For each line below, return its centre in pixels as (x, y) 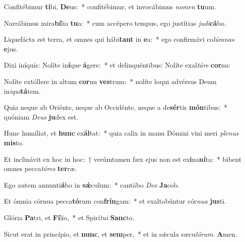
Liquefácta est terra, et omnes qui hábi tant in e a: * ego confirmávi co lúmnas (119, 39)
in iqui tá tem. (22, 91)
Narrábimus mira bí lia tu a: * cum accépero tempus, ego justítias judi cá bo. (115, 23)
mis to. (14, 142)
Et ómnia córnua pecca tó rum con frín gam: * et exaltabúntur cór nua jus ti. (115, 201)
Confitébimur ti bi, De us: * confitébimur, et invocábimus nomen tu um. (110, 6)
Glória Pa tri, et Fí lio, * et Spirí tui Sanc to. (69, 217)
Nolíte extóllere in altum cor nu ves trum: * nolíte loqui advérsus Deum (110, 81)
